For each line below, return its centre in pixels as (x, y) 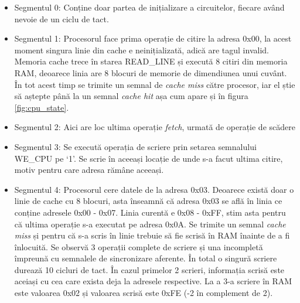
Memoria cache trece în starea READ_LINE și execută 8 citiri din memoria (151, 61)
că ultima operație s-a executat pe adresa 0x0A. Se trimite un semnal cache (150, 224)
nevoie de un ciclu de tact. (62, 18)
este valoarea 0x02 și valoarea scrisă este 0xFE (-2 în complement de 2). (144, 293)
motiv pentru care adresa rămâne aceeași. (89, 170)
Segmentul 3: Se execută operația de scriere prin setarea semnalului (135, 146)
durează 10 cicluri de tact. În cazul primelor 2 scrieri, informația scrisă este (149, 269)
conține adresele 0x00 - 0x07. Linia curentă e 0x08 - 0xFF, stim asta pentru (150, 212)
